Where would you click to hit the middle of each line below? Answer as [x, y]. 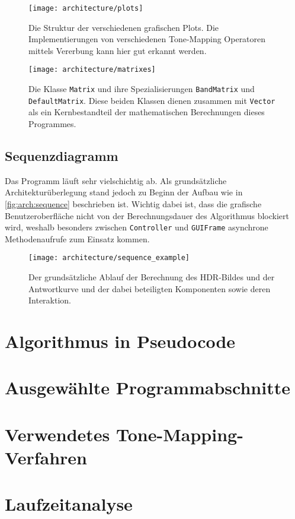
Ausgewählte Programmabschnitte [147, 387]
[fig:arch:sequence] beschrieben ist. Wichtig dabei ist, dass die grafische [133, 203]
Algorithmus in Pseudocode [120, 341]
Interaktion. [50, 300]
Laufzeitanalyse [69, 504]
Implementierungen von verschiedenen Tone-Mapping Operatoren [147, 39]
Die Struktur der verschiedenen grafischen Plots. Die [124, 27]
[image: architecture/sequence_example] [109, 258]
